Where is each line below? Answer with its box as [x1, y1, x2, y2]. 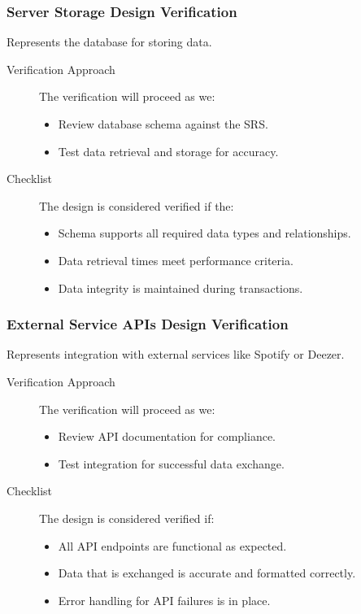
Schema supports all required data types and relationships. [58, 224, 351, 242]
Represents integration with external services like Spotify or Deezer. [7, 346, 345, 363]
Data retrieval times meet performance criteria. [58, 251, 294, 268]
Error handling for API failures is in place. [58, 591, 271, 608]
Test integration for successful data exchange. [58, 455, 285, 472]
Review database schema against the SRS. [58, 115, 268, 132]
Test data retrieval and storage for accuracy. [58, 142, 279, 159]
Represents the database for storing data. [7, 33, 212, 50]
